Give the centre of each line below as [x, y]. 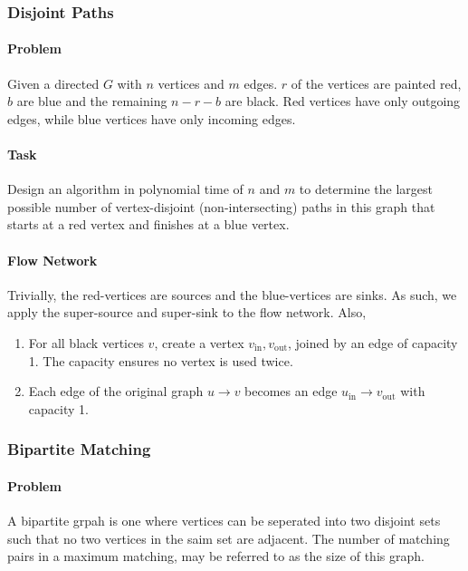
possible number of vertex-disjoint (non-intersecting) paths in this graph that [221, 206]
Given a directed [53, 83]
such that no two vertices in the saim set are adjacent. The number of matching [229, 538]
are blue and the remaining [92, 101]
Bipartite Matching [79, 449]
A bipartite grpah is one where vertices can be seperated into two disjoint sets [224, 520]
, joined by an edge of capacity [373, 342]
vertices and [191, 83]
